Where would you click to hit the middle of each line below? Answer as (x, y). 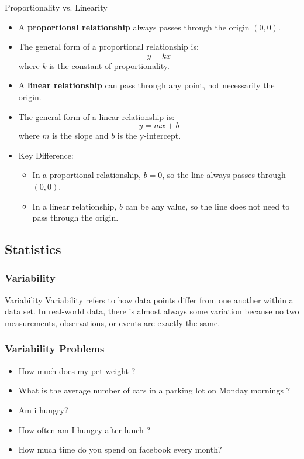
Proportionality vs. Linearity (56, 7)
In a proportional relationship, (87, 175)
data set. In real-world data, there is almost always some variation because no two (152, 311)
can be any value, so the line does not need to (208, 206)
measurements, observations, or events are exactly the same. (113, 322)
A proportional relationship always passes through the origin (134, 27)
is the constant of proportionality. (109, 65)
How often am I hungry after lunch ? (84, 429)
